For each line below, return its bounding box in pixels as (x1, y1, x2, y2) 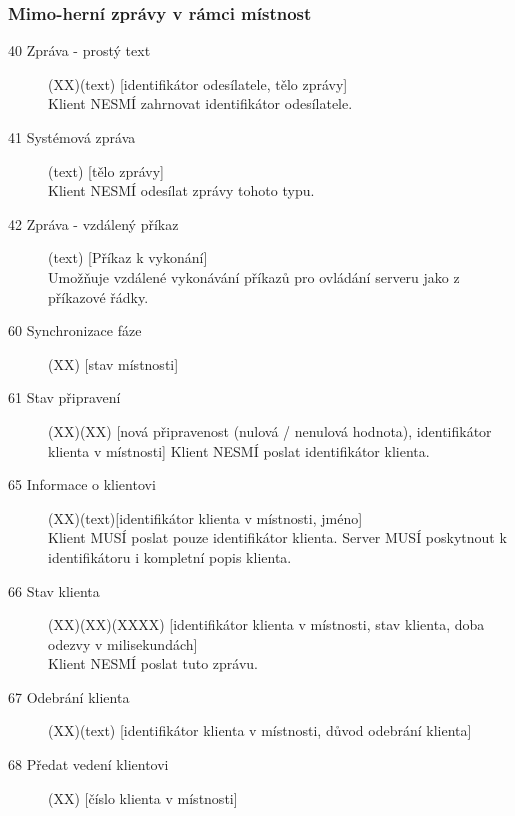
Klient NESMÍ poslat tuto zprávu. (48, 653, 258, 674)
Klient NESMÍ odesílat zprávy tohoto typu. (48, 180, 315, 201)
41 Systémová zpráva (8, 127, 136, 147)
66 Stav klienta (8, 580, 100, 601)
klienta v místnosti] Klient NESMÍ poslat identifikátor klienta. (48, 440, 430, 461)
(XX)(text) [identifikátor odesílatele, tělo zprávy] (48, 73, 348, 94)
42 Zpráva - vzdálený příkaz (8, 213, 179, 234)
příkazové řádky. (48, 286, 149, 307)
